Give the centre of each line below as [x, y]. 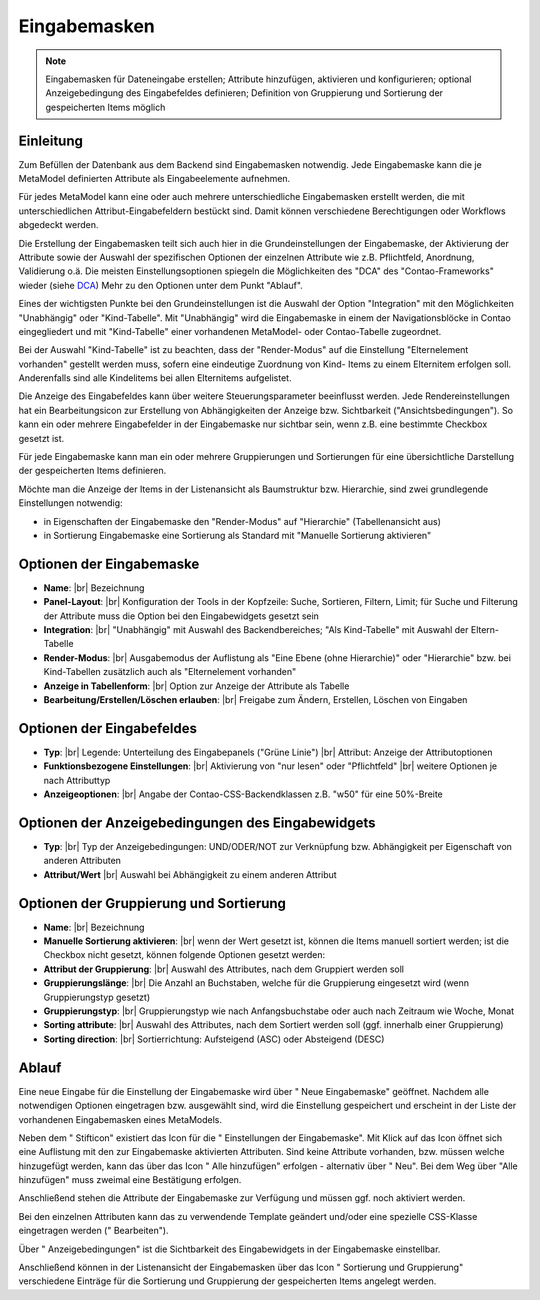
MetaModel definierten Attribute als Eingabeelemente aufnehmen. [154, 179]
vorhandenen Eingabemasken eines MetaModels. [120, 1119]
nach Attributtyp [77, 780]
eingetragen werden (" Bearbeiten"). [93, 1231]
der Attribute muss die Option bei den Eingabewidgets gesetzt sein [181, 616]
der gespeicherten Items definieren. [92, 471]
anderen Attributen [82, 861]
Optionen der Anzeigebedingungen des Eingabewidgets [197, 822]
